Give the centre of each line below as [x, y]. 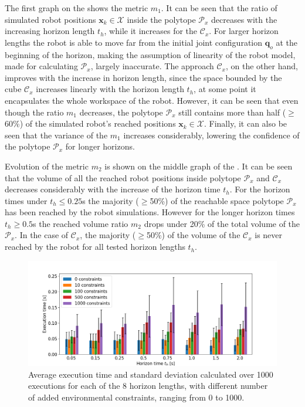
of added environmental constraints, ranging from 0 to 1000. [136, 397]
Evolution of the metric [47, 166]
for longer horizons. [100, 146]
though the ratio [34, 112]
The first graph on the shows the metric [77, 8]
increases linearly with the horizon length [110, 89]
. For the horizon [260, 189]
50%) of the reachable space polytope [217, 200]
